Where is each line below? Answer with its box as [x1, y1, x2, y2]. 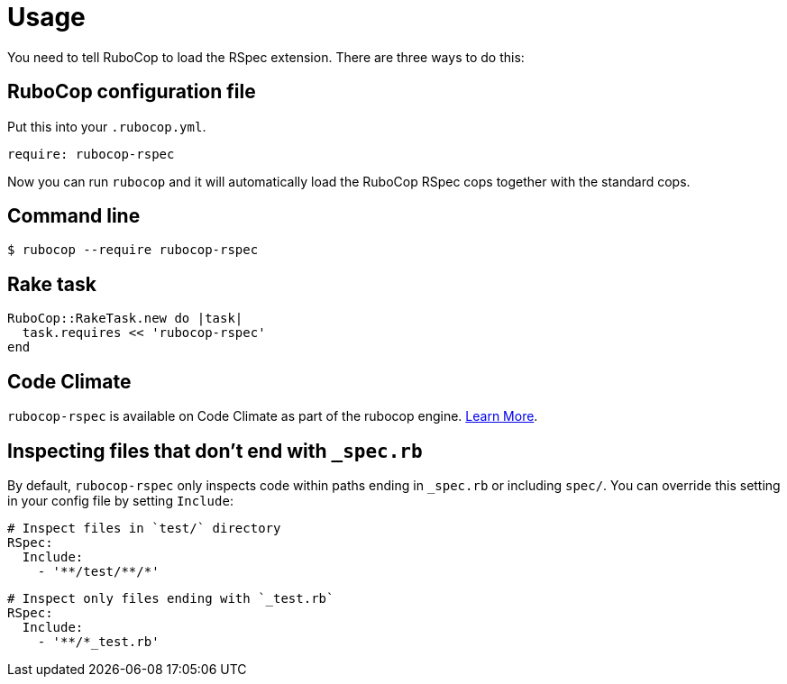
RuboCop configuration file [7, 80, 256, 104]
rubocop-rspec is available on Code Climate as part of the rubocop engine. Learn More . [7, 408, 538, 424]
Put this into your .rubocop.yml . [7, 118, 206, 134]
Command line [7, 205, 141, 228]
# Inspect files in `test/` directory [7, 520, 281, 535]
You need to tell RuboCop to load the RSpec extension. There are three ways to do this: [7, 49, 525, 65]
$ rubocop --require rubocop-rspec [7, 242, 259, 258]
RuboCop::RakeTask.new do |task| [7, 311, 243, 326]
